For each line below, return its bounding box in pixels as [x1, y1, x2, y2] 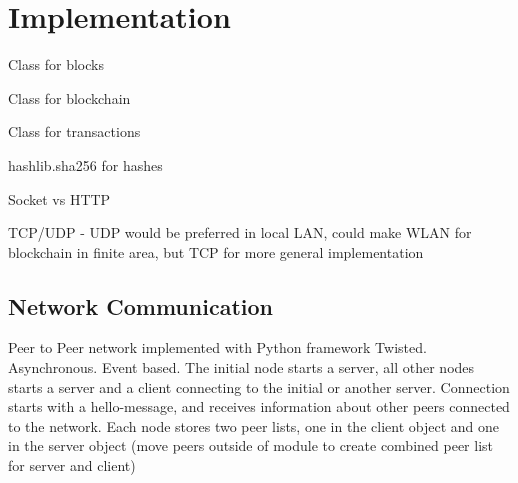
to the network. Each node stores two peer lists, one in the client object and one [8, 415, 499, 436]
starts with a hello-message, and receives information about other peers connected [8, 396, 510, 417]
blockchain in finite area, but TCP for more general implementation [8, 241, 424, 262]
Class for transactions [8, 121, 141, 142]
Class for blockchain [8, 87, 131, 108]
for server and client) [8, 455, 136, 476]
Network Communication [8, 290, 273, 321]
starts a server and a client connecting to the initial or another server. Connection [8, 376, 510, 397]
